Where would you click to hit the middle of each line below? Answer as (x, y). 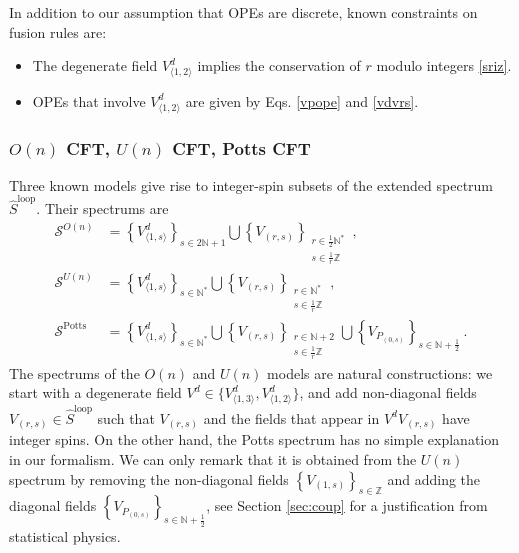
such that (126, 417)
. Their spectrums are (102, 208)
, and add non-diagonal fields (388, 392)
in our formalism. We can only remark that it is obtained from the (213, 458)
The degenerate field (95, 65)
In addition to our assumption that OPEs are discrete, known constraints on (243, 12)
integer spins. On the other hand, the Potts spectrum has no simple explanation (254, 439)
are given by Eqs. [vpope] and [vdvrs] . (302, 100)
